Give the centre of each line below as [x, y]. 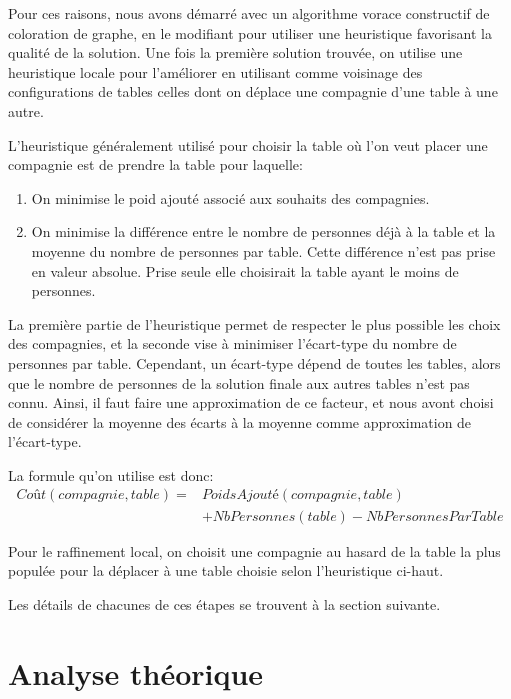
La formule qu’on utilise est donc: [111, 474]
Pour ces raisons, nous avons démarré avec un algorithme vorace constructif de [249, 13]
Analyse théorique [136, 672]
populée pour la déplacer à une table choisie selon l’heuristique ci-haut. [226, 570]
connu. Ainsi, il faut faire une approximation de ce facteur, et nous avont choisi [251, 402]
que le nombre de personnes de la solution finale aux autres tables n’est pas [239, 382]
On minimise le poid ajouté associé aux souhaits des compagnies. [230, 197]
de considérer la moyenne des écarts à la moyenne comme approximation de [240, 421]
